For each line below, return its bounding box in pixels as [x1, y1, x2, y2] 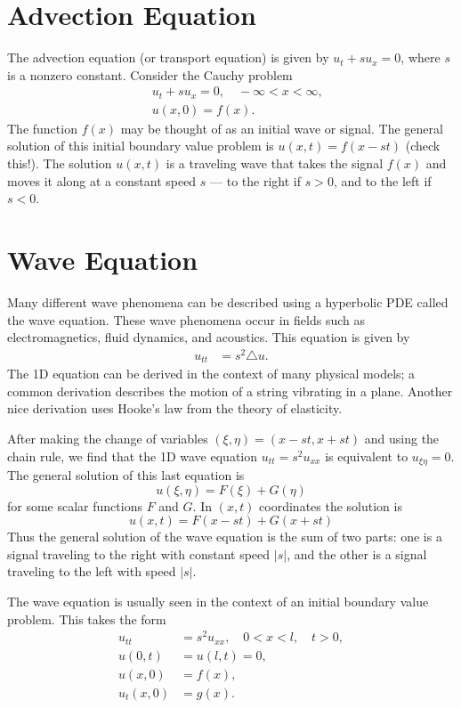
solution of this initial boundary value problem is [7, 136, 274, 155]
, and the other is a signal [287, 544, 427, 563]
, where [400, 48, 441, 67]
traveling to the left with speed [7, 562, 176, 581]
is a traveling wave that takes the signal [166, 154, 384, 173]
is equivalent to [325, 446, 408, 465]
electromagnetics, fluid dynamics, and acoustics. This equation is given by [7, 328, 410, 346]
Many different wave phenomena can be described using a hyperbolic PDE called [7, 292, 449, 311]
